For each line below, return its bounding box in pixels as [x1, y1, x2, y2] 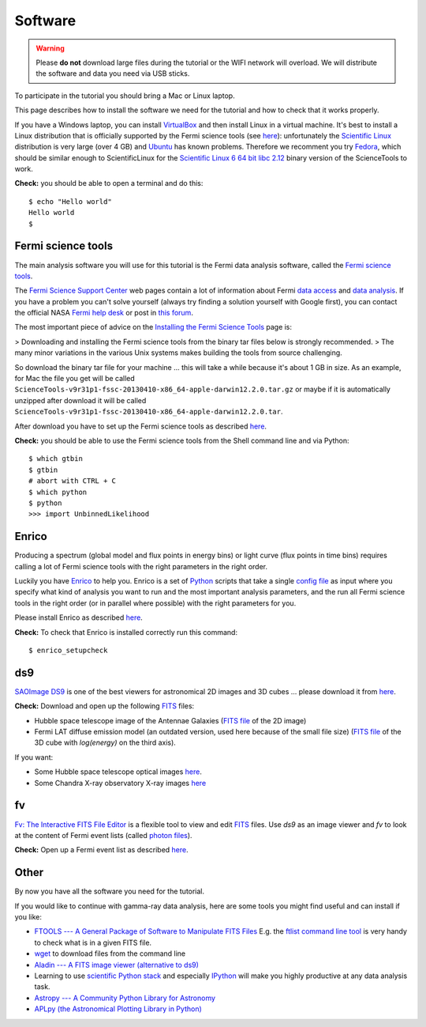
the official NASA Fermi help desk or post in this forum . [14, 308, 193, 318]
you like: [14, 912, 43, 921]
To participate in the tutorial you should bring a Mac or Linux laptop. [14, 91, 236, 100]
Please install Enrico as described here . [14, 613, 144, 622]
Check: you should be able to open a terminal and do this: [14, 179, 204, 188]
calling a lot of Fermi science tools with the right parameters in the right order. [14, 561, 268, 571]
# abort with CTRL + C [28, 477, 117, 485]
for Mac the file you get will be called [14, 374, 136, 383]
